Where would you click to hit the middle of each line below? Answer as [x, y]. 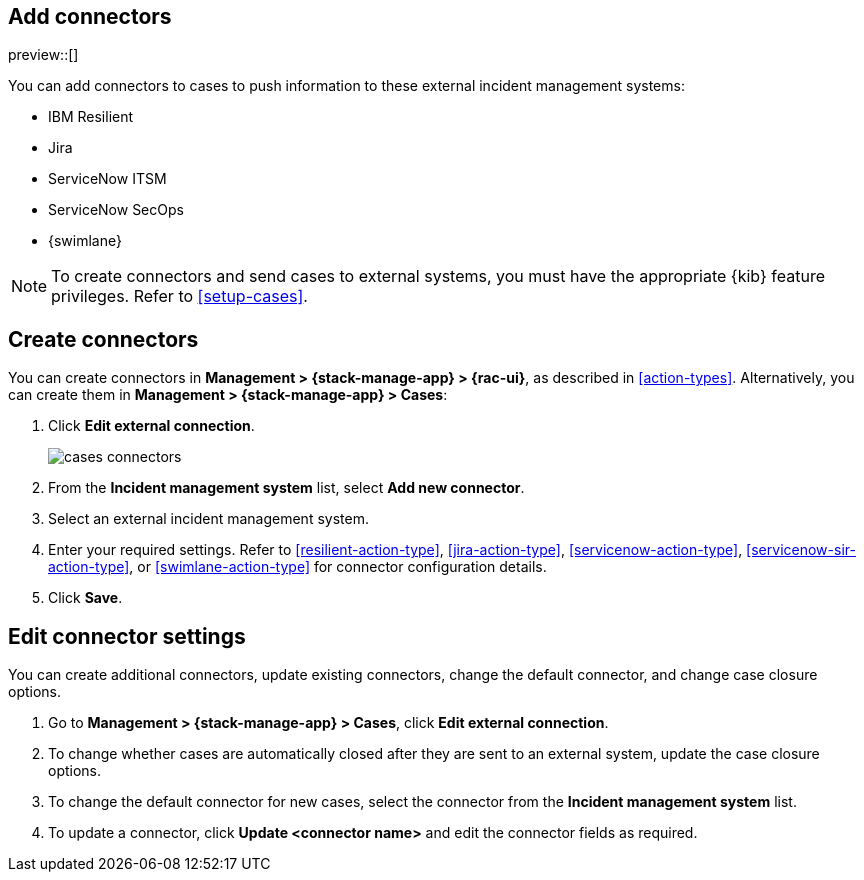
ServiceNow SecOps [116, 210]
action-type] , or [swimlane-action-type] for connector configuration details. [297, 567]
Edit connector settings [127, 636]
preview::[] [43, 55]
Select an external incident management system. [208, 519]
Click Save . [85, 598]
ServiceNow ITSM [107, 179]
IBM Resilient [91, 117]
